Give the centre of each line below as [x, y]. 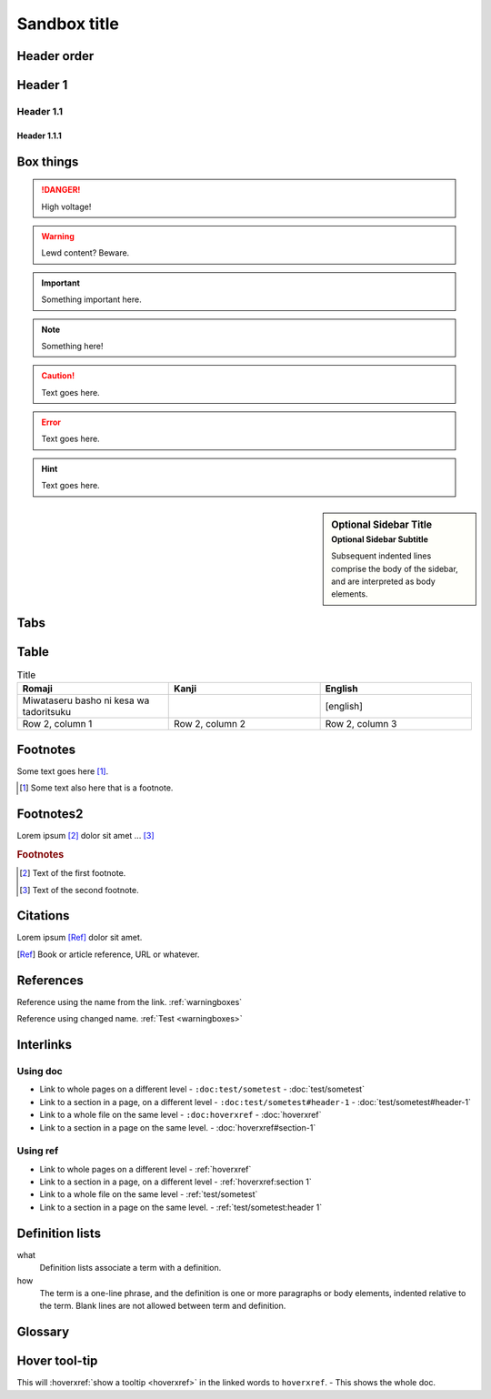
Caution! [58, 376]
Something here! [72, 346]
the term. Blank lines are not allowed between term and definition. [163, 1306]
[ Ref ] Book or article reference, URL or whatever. [108, 954]
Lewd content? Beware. [85, 253]
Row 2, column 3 [361, 724]
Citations [43, 916]
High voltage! [66, 206]
